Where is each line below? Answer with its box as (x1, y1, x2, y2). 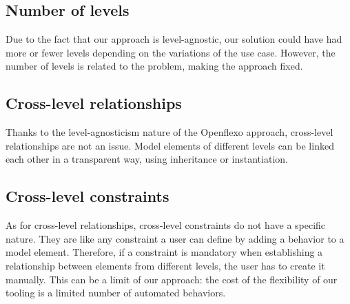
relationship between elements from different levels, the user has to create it (6, 258, 325, 272)
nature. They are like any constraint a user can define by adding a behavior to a (6, 231, 344, 245)
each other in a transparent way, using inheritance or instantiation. (6, 152, 288, 166)
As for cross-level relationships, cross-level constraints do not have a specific (6, 218, 326, 232)
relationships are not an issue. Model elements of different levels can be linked (6, 138, 334, 152)
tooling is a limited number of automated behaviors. (6, 285, 226, 300)
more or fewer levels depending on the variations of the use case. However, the (6, 45, 336, 59)
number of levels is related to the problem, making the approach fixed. (6, 59, 303, 73)
